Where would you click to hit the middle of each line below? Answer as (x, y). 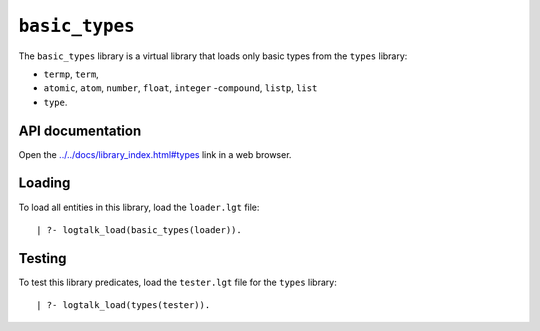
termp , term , (71, 74)
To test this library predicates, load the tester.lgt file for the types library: (177, 282)
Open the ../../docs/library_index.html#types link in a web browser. (155, 154)
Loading (44, 183)
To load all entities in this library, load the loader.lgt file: (139, 207)
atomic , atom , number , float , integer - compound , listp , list (180, 88)
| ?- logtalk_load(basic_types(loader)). (139, 229)
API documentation (80, 130)
